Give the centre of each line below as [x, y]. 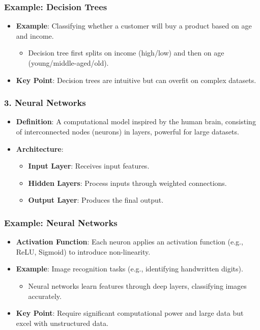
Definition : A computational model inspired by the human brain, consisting [136, 121]
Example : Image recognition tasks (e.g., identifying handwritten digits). [129, 269]
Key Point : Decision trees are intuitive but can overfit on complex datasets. [136, 80]
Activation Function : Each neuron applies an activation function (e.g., [129, 242]
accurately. [45, 296]
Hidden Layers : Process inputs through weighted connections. [127, 183]
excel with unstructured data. [62, 323]
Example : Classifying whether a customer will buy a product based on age [134, 26]
